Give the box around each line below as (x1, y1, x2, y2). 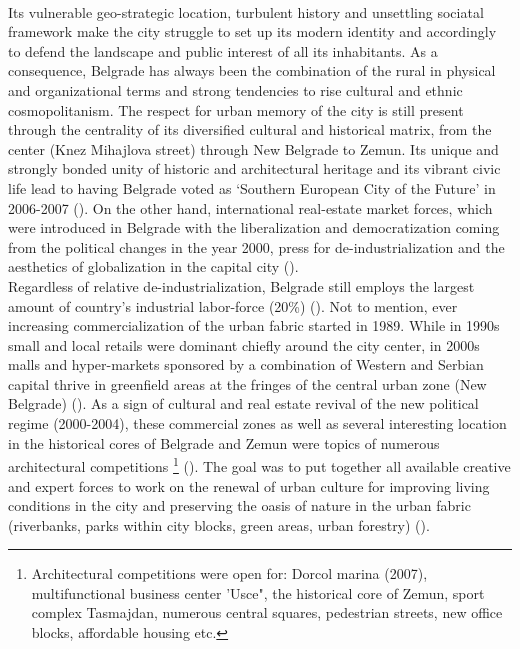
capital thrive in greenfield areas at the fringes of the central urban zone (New (8, 373, 487, 394)
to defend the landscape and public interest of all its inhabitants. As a (8, 40, 438, 61)
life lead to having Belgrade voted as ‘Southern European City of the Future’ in (8, 177, 496, 198)
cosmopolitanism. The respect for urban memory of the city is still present (8, 99, 464, 120)
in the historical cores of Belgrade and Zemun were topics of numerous (8, 432, 440, 453)
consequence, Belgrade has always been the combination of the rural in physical (8, 60, 496, 81)
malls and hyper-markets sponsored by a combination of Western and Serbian (8, 354, 484, 375)
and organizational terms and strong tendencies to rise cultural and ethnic (8, 79, 463, 100)
